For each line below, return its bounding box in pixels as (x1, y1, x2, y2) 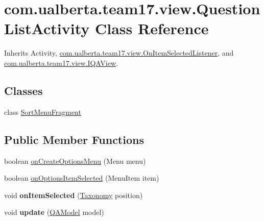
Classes (4, 82, 43, 98)
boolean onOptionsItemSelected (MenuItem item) (4, 173, 159, 183)
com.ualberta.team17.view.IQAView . (4, 57, 118, 68)
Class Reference (94, 18, 209, 39)
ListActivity (4, 18, 90, 39)
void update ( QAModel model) (4, 207, 104, 217)
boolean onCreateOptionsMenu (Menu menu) (4, 155, 146, 166)
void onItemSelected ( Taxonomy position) (4, 189, 143, 200)
